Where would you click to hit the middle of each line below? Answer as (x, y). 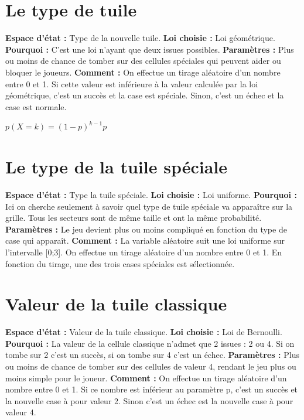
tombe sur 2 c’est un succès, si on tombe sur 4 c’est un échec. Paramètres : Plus (152, 355)
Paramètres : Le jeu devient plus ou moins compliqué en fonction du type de (146, 229)
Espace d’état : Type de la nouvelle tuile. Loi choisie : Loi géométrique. (140, 38)
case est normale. (36, 106)
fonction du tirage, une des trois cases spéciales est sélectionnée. (120, 263)
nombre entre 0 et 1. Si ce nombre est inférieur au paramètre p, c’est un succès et (152, 389)
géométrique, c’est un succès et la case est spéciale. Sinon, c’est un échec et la (145, 95)
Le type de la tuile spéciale (117, 167)
